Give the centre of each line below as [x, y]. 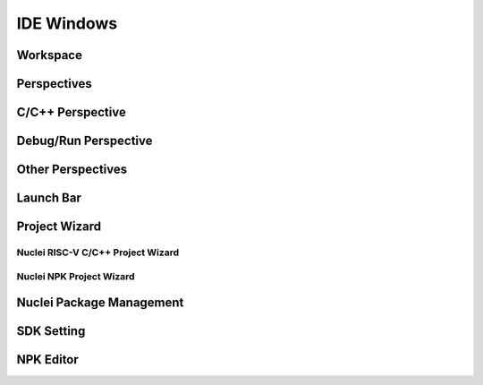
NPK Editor [48, 359]
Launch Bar [49, 198]
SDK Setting [51, 331]
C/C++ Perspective [72, 112]
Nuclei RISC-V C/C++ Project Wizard [97, 252]
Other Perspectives [72, 170]
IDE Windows [67, 23]
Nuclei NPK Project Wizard [76, 276]
